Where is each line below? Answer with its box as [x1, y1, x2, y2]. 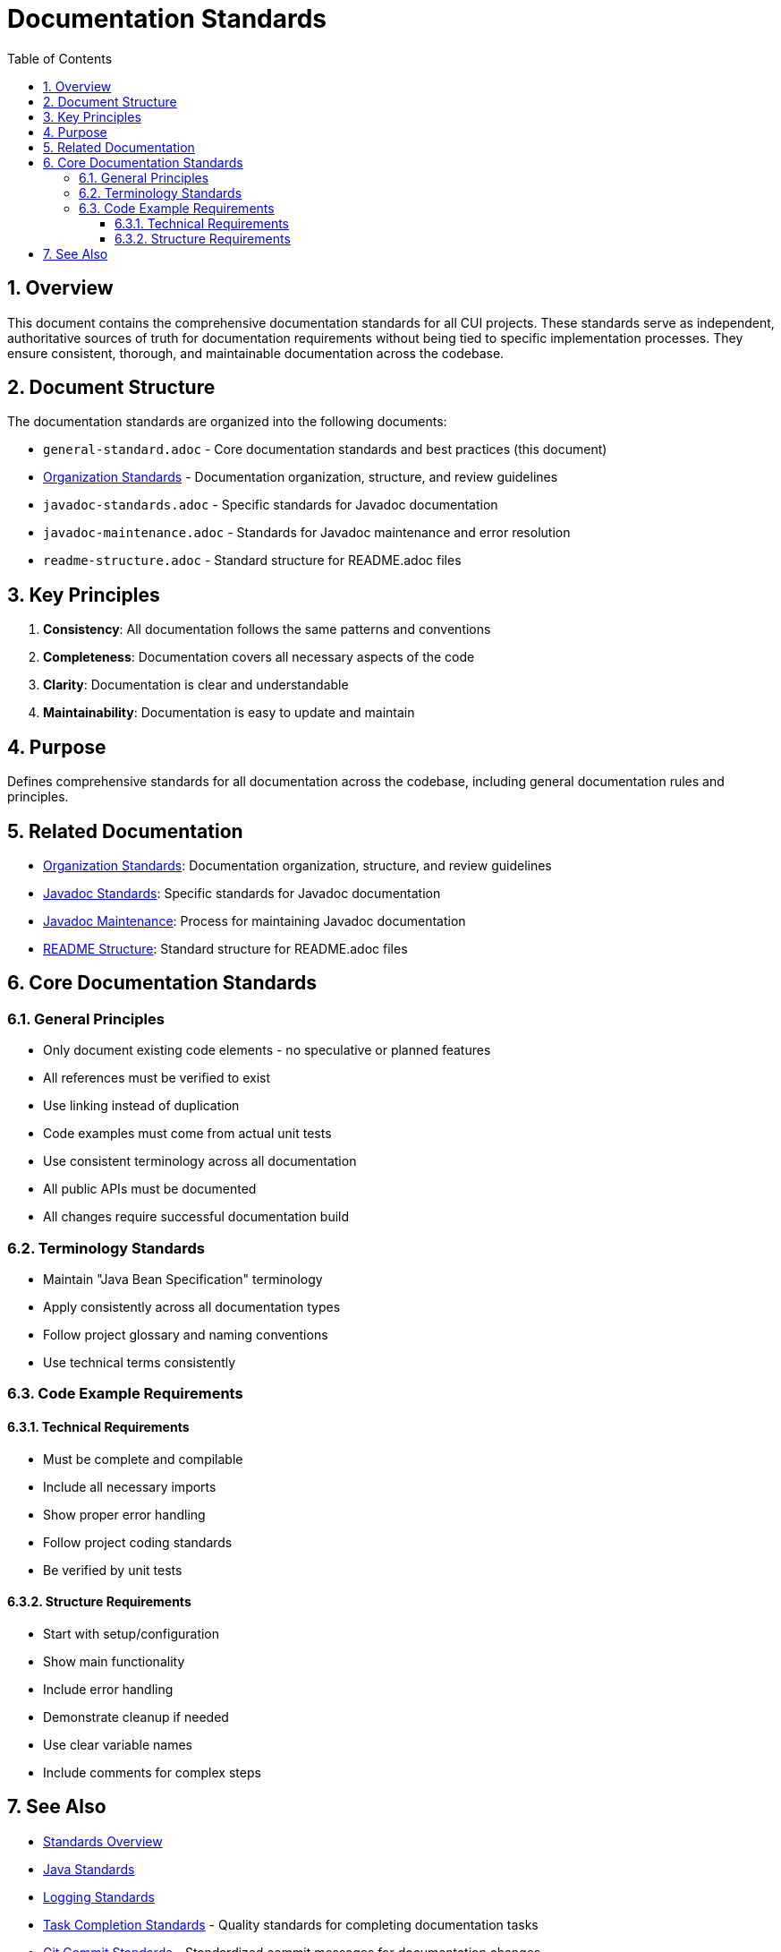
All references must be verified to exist [43, 1070, 271, 1086]
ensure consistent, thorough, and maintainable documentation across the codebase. [7, 345, 505, 361]
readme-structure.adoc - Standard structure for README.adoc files [43, 552, 462, 569]
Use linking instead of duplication [43, 1098, 240, 1114]
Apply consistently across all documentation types [43, 1298, 341, 1314]
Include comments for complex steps [43, 1764, 261, 1780]
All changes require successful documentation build [43, 1209, 350, 1225]
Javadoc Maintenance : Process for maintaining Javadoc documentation [43, 912, 466, 929]
